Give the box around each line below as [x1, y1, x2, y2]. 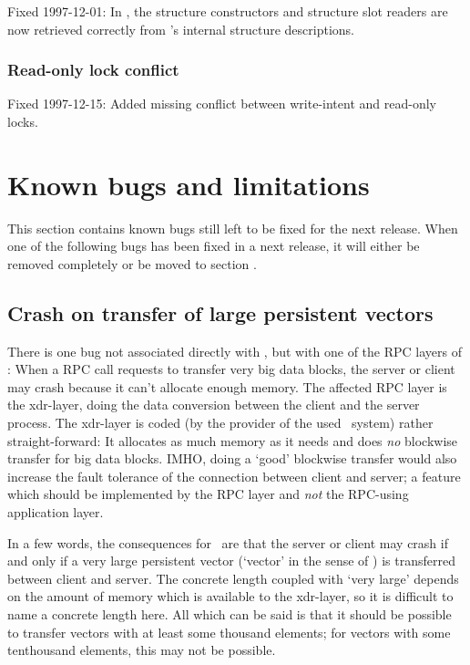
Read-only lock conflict [7, 58, 179, 81]
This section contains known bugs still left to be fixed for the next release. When [7, 218, 458, 237]
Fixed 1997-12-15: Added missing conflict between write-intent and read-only [7, 94, 436, 113]
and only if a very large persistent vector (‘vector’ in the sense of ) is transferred [7, 551, 455, 570]
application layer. [7, 503, 104, 522]
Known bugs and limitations [7, 165, 370, 203]
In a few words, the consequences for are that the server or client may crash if [7, 533, 448, 552]
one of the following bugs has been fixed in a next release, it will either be [7, 236, 420, 255]
